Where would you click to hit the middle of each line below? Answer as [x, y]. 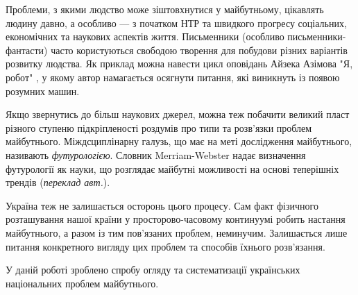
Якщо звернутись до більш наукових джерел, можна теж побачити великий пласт [178, 114]
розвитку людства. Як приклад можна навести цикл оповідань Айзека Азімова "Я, [179, 64]
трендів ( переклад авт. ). [58, 182]
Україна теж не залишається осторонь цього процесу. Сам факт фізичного [162, 205]
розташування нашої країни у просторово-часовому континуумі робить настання [176, 219]
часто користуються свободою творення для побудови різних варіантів [199, 50]
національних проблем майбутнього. [82, 283]
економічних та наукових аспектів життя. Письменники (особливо [145, 36]
